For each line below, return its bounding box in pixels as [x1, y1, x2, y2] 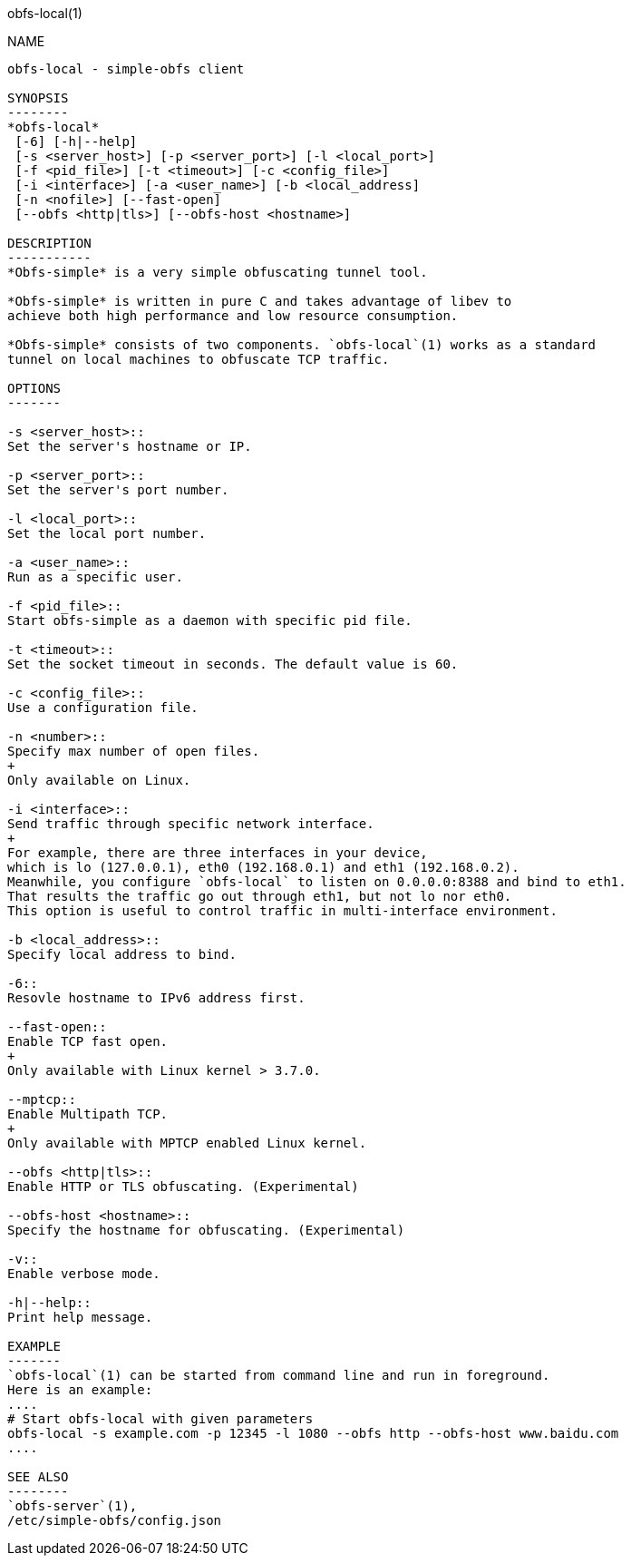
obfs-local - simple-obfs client [7, 62, 245, 76]
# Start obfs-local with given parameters [7, 1412, 314, 1426]
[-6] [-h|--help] [15, 134, 138, 149]
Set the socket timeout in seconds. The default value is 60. [7, 657, 459, 671]
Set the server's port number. [7, 483, 229, 497]
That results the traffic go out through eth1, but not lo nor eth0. [7, 889, 512, 904]
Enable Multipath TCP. [7, 1107, 169, 1121]
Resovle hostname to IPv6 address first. [7, 991, 306, 1005]
